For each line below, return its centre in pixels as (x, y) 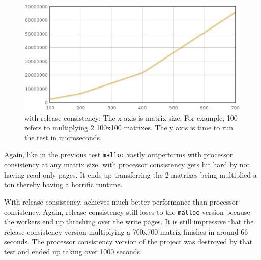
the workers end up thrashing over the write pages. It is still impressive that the (129, 222)
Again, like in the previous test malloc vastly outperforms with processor (119, 154)
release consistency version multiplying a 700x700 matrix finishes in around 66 (126, 231)
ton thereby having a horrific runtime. (63, 184)
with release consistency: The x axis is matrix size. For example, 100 (131, 117)
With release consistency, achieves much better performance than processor (121, 201)
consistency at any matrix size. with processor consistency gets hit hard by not (127, 165)
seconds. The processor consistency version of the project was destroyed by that (128, 241)
